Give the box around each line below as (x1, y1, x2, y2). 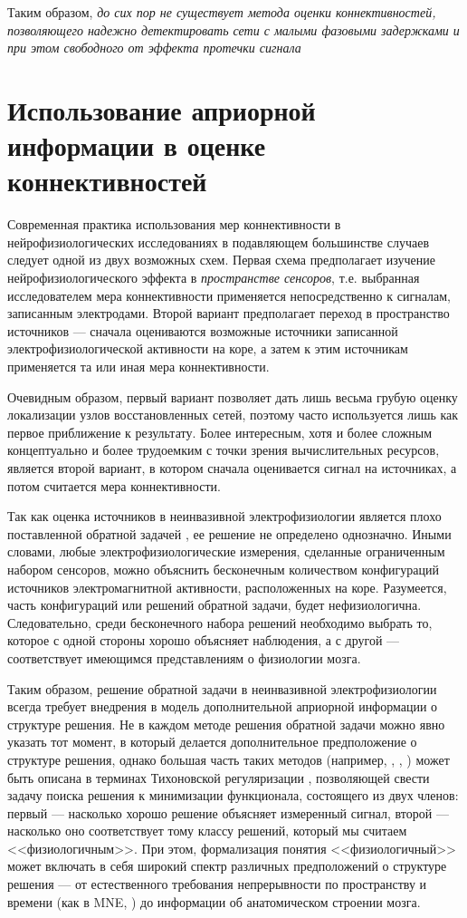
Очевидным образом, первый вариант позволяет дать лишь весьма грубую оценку (7, 387, 458, 406)
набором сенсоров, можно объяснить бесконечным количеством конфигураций (7, 559, 439, 578)
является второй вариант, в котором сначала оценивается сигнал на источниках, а (7, 459, 457, 477)
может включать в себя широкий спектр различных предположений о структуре (7, 856, 447, 875)
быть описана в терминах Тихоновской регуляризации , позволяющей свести (7, 768, 430, 787)
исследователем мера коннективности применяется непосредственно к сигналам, (7, 285, 451, 304)
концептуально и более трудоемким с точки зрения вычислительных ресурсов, (7, 440, 440, 459)
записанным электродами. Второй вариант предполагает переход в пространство (7, 304, 450, 323)
